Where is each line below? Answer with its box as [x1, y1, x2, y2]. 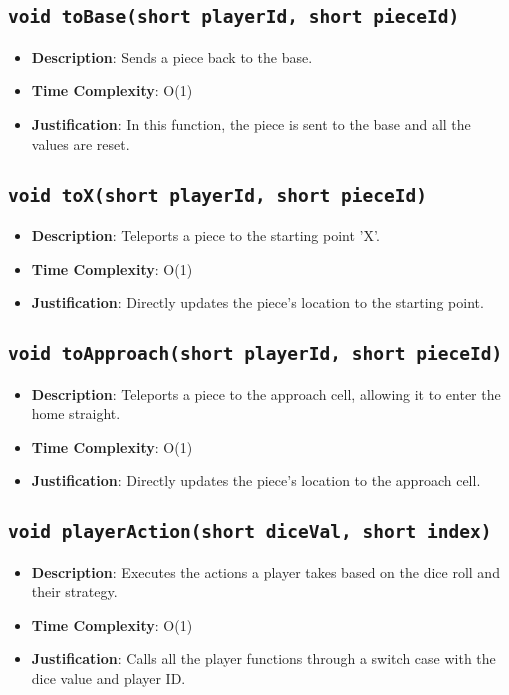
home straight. [31, 403, 121, 424]
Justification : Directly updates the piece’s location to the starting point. [31, 292, 484, 313]
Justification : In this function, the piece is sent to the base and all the [31, 113, 471, 134]
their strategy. [31, 581, 118, 602]
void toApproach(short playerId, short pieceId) [8, 343, 503, 365]
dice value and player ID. [31, 668, 186, 689]
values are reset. [31, 133, 130, 154]
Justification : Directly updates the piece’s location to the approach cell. [31, 470, 481, 491]
